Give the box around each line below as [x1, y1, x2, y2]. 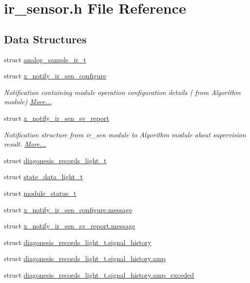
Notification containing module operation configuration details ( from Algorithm [4, 87, 241, 97]
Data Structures [4, 31, 87, 46]
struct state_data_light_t [4, 171, 83, 182]
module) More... [4, 96, 52, 107]
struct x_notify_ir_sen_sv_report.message [4, 221, 135, 231]
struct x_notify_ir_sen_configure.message [4, 204, 132, 214]
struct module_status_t [4, 188, 77, 198]
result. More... [4, 139, 46, 149]
